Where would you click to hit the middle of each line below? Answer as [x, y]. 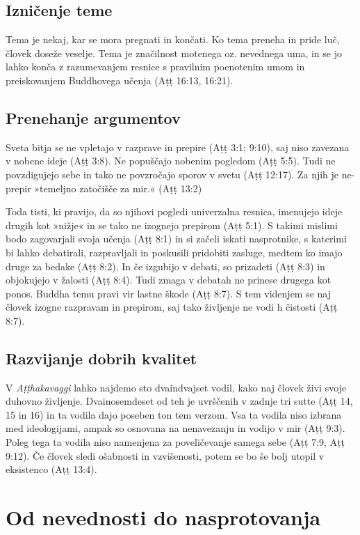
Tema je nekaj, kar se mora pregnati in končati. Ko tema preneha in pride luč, [173, 39]
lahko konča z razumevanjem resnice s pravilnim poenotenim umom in [155, 67]
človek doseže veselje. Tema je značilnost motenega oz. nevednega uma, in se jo [174, 53]
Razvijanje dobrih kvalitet [101, 358]
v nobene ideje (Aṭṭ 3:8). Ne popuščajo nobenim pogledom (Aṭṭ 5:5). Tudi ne [171, 161]
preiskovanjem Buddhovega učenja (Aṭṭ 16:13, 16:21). [120, 80]
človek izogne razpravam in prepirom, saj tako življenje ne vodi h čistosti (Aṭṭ [172, 307]
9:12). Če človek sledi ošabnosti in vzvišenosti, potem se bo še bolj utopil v [165, 455]
